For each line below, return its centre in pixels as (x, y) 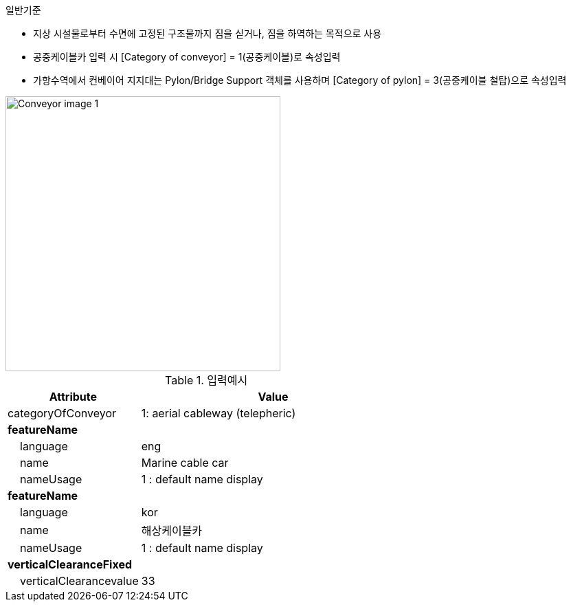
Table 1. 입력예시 (206, 380)
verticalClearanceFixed (70, 564)
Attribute (73, 397)
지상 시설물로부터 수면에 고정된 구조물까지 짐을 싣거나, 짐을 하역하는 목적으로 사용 (208, 33)
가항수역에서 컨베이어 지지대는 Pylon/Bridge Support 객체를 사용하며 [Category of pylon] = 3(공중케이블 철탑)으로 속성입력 (300, 80)
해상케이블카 (172, 531)
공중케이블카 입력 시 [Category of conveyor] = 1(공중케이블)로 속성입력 (187, 57)
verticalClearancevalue (79, 581)
